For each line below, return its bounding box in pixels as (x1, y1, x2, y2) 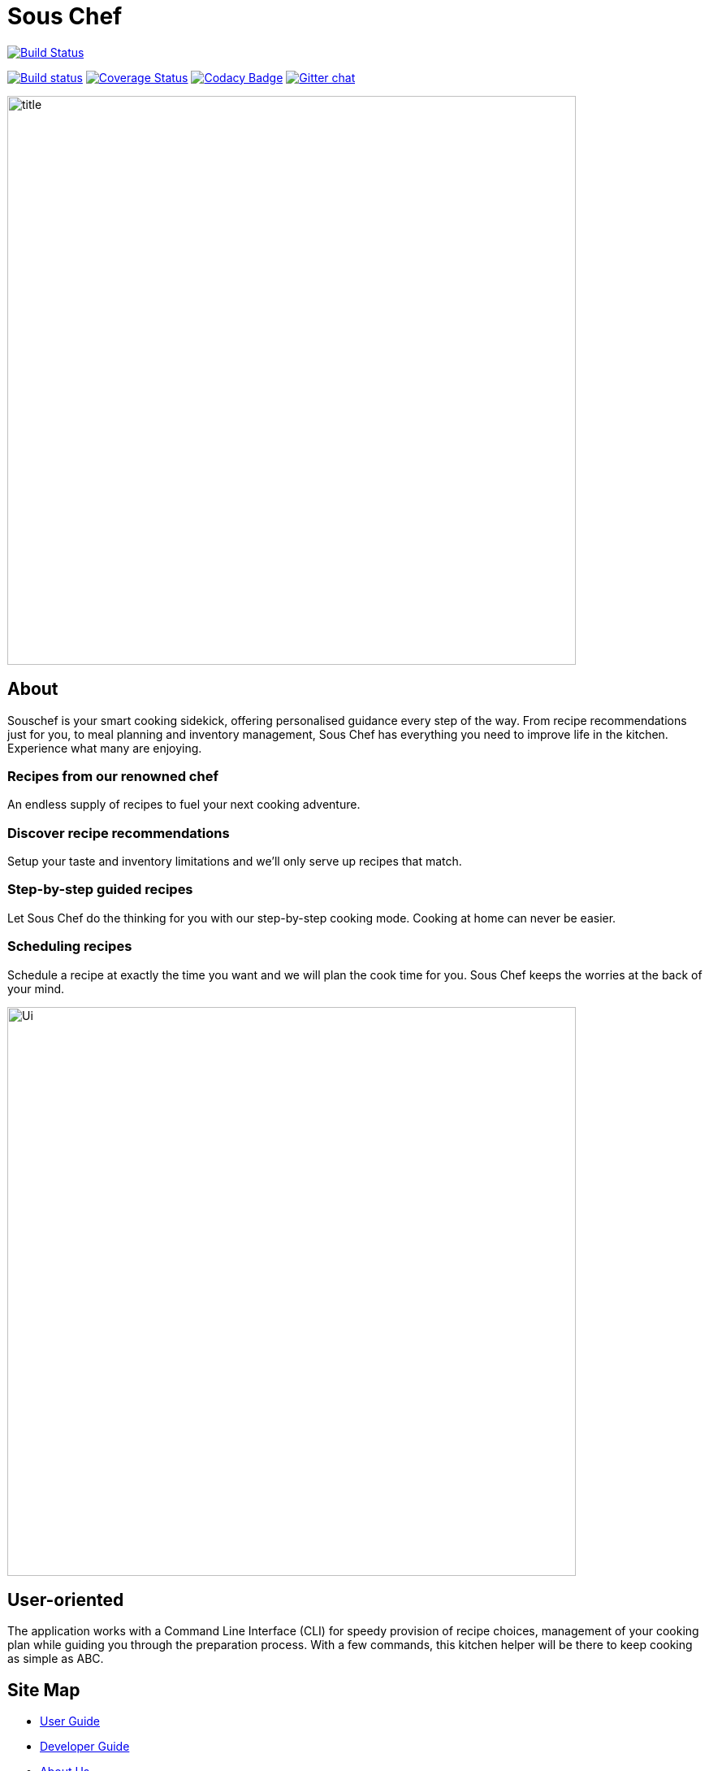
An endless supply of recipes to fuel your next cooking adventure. (7, 797, 361, 812)
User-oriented (7, 1590, 124, 1611)
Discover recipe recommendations (7, 824, 230, 841)
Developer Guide (40, 1739, 130, 1754)
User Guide (40, 1714, 101, 1729)
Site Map (7, 1679, 80, 1700)
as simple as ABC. (7, 1652, 104, 1666)
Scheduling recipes (7, 938, 132, 955)
